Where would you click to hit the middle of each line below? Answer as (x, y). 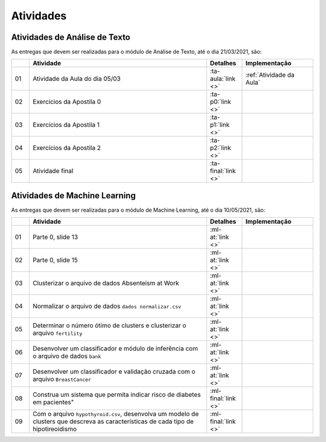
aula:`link (222, 79)
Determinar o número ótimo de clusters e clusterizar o (109, 325)
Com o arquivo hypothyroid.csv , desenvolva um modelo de (116, 414)
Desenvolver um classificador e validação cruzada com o (114, 372)
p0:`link (221, 102)
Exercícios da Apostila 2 (66, 148)
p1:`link (220, 125)
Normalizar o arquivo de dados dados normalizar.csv (107, 307)
